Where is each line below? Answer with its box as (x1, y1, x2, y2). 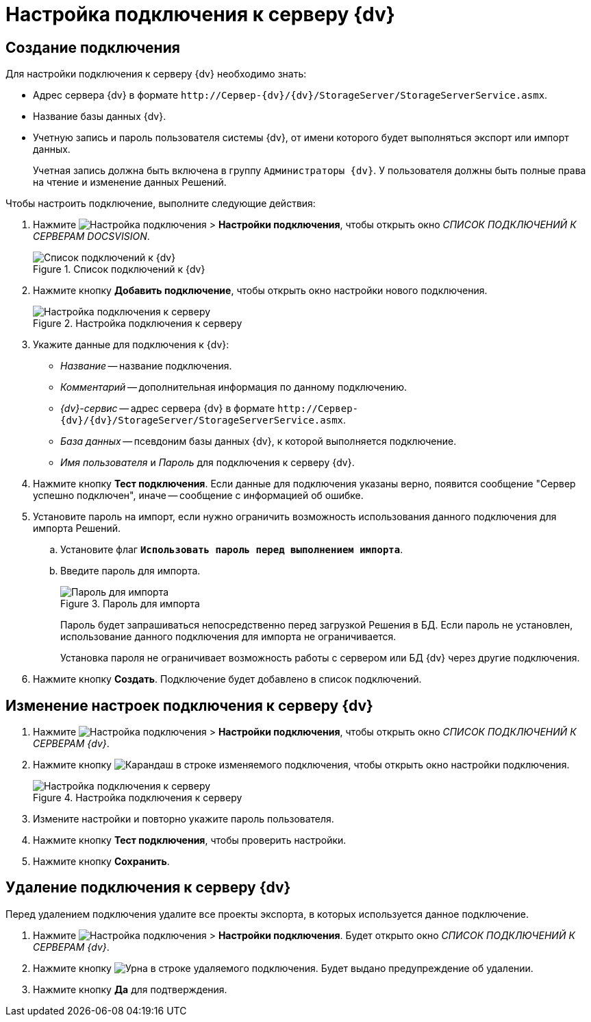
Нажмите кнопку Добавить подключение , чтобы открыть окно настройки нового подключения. (33, 284, 488, 297)
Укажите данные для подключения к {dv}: (33, 339, 229, 351)
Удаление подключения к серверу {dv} (5, 879, 291, 897)
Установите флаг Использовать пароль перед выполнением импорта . (60, 544, 403, 556)
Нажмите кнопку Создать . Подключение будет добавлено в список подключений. (33, 673, 422, 685)
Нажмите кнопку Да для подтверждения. (33, 983, 227, 995)
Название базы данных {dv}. (33, 110, 166, 123)
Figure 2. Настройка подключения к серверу (33, 317, 242, 330)
